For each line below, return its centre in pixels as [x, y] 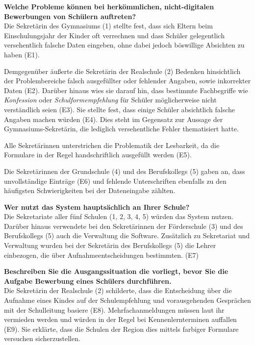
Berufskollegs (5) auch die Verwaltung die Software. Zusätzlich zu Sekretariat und [127, 235]
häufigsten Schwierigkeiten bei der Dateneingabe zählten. [90, 190]
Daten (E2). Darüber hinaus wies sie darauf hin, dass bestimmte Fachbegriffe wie [126, 90]
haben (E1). [22, 54]
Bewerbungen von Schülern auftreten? [70, 16]
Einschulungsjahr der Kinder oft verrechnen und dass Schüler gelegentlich [114, 35]
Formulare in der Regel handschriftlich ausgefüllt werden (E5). [98, 155]
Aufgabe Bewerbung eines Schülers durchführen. [88, 281]
